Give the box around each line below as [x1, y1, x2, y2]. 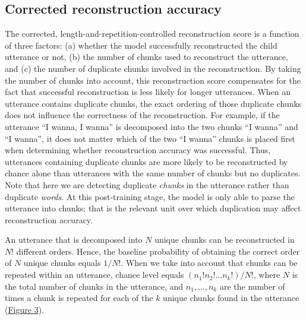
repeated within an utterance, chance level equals [5, 268, 184, 281]
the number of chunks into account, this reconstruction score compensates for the [5, 74, 301, 86]
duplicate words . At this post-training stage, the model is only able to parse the [5, 190, 295, 202]
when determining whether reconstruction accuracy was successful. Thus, [5, 144, 271, 156]
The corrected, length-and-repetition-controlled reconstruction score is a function [5, 27, 299, 40]
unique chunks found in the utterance [163, 292, 299, 304]
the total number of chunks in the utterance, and [5, 280, 184, 292]
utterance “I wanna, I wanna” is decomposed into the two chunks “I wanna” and [5, 120, 298, 132]
